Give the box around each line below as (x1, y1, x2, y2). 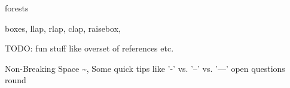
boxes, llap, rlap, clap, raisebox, (5, 22, 121, 34)
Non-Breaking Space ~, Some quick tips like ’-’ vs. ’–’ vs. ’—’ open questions (5, 62, 285, 74)
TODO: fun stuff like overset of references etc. (5, 42, 174, 54)
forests (5, 2, 29, 14)
